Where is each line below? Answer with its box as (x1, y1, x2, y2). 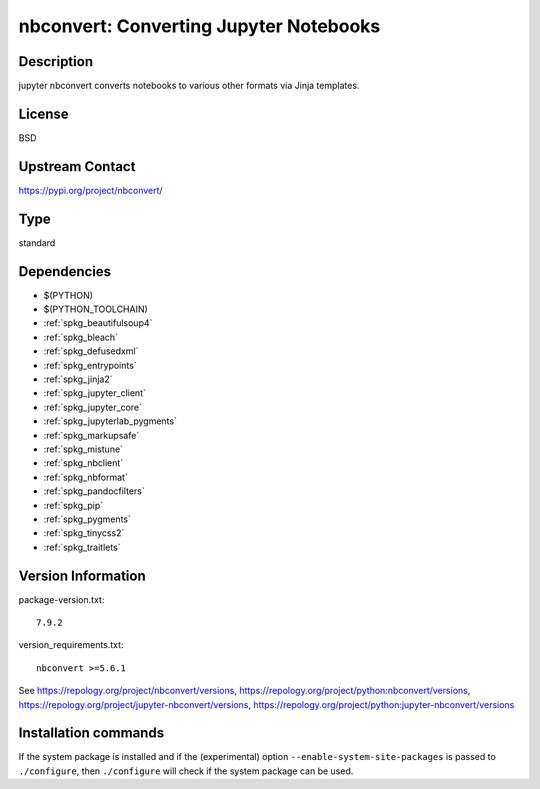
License (18, 105, 69, 122)
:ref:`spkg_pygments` (43, 513, 132, 525)
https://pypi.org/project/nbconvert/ (18, 184, 164, 196)
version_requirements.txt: (18, 639, 124, 651)
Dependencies (18, 263, 112, 280)
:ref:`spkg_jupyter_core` (43, 401, 143, 413)
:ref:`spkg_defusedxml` (43, 345, 139, 357)
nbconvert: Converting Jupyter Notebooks (18, 15, 381, 37)
